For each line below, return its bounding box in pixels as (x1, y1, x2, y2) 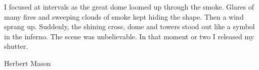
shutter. (4, 41, 28, 51)
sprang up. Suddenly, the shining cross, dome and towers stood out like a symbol (4, 21, 255, 32)
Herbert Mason (4, 57, 51, 68)
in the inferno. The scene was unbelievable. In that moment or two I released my (4, 31, 254, 41)
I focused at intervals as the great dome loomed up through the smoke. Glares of (4, 2, 254, 12)
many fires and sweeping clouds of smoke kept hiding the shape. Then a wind (4, 11, 244, 22)
